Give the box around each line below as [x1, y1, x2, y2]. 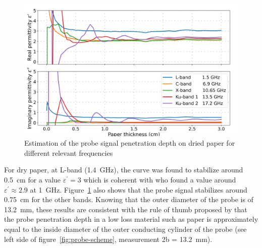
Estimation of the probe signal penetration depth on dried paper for [24, 138, 235, 148]
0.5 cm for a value [4, 174, 61, 185]
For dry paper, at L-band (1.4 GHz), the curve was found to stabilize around [4, 164, 243, 175]
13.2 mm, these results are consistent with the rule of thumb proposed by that [4, 204, 247, 214]
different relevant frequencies [24, 147, 113, 158]
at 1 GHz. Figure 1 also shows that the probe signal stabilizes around [30, 184, 247, 195]
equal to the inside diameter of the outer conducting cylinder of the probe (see [4, 224, 247, 234]
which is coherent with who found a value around [83, 174, 236, 185]
